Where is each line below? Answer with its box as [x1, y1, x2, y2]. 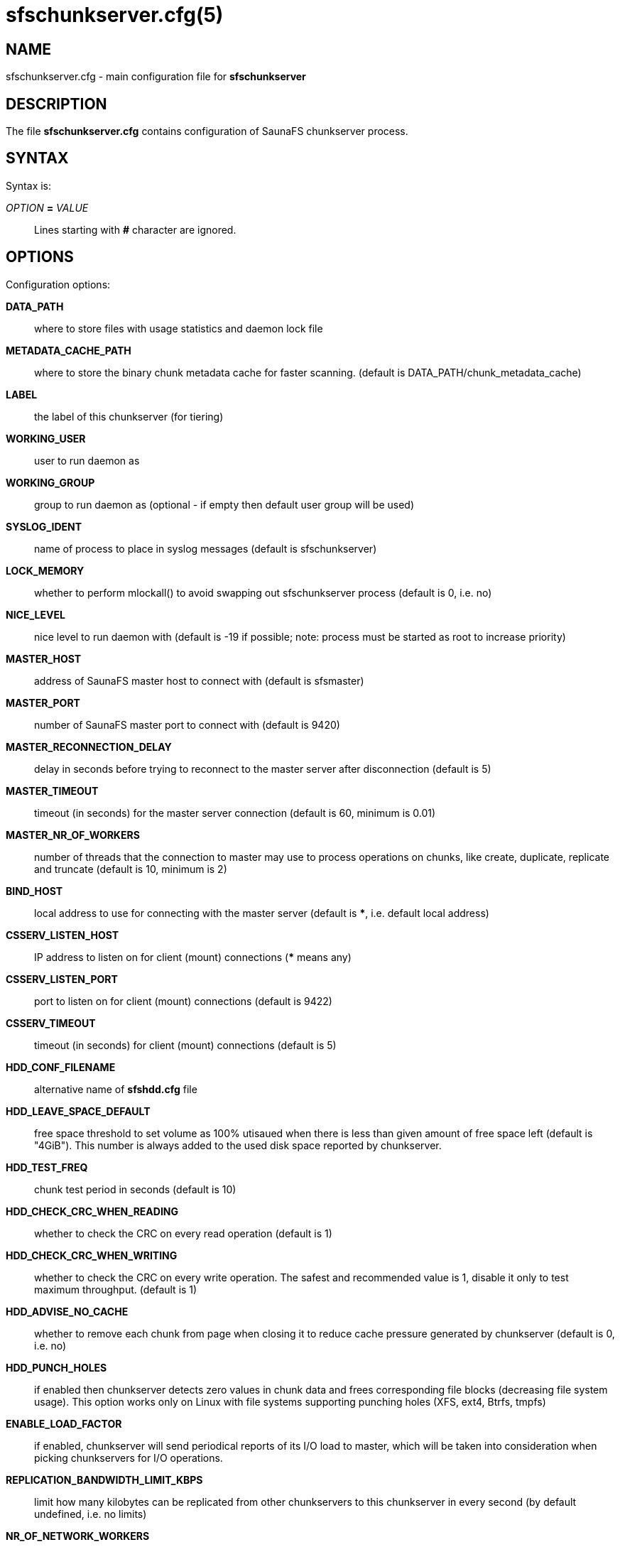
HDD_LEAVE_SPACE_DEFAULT [6, 1104, 151, 1117]
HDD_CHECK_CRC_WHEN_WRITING [6, 1249, 178, 1261]
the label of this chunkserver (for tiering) [34, 410, 224, 423]
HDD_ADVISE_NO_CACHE [6, 1305, 129, 1318]
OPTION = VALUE [6, 201, 89, 214]
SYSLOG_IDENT [6, 520, 82, 533]
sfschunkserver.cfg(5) [6, 3, 224, 27]
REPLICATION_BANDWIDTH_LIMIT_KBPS [6, 1473, 203, 1486]
